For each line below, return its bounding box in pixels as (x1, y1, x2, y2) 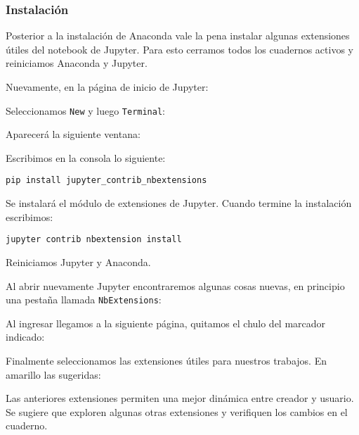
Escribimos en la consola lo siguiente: (6, 150, 166, 165)
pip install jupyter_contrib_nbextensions (6, 175, 207, 186)
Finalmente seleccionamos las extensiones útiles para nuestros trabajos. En (6, 353, 327, 367)
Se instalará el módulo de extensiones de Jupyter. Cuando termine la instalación (6, 196, 352, 210)
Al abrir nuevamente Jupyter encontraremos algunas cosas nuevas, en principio (6, 278, 345, 293)
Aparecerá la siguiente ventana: (6, 127, 141, 141)
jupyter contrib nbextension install (6, 234, 182, 245)
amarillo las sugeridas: (6, 367, 101, 382)
